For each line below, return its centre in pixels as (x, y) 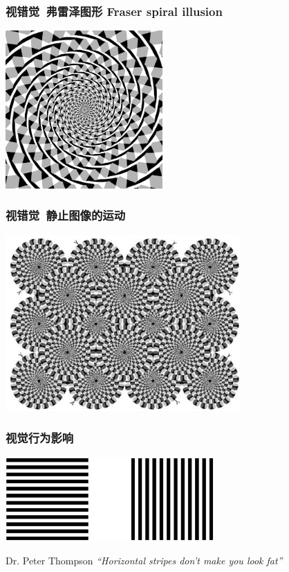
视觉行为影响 (40, 438)
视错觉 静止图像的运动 (66, 215)
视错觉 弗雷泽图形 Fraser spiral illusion (114, 11)
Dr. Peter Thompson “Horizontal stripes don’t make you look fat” (144, 561)
